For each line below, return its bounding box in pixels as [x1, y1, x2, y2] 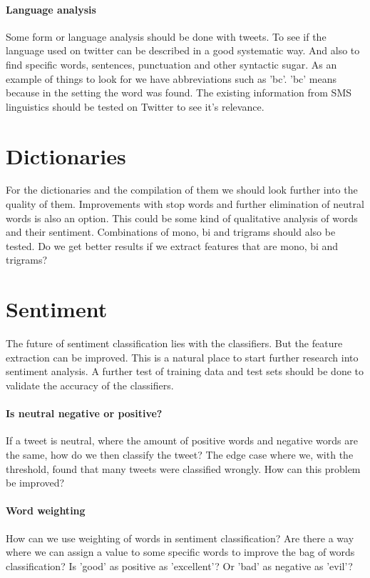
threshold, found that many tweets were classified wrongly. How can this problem [6, 461, 361, 476]
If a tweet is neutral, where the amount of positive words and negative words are [6, 433, 358, 448]
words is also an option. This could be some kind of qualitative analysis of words [6, 210, 358, 225]
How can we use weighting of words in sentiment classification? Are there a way [6, 530, 354, 545]
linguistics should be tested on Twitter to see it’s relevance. [6, 99, 264, 114]
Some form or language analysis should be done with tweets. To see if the [6, 29, 327, 44]
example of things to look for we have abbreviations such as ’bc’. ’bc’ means [6, 71, 337, 86]
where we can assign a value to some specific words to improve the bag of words [6, 544, 355, 559]
